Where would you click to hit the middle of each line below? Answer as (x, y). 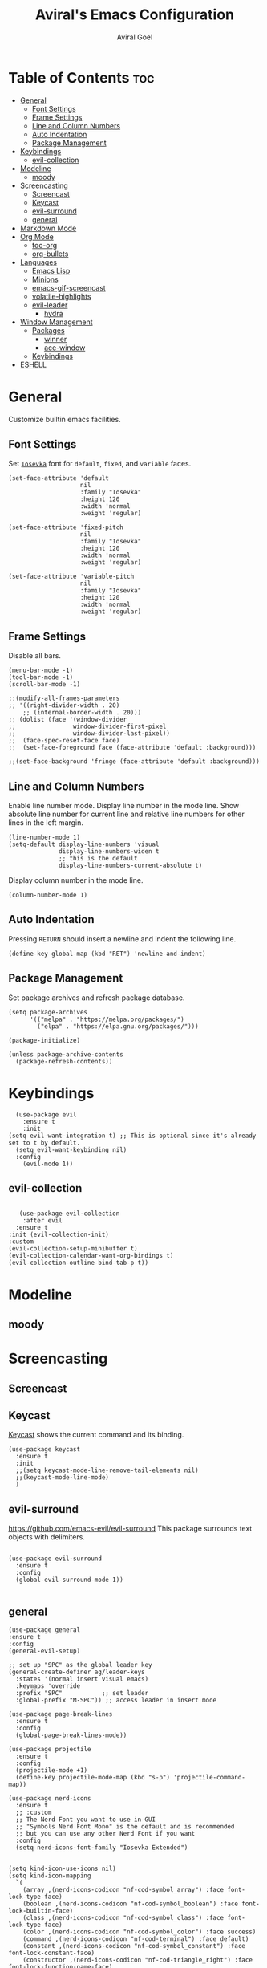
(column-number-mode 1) (48, 895)
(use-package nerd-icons (50, 1799)
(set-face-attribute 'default (59, 478)
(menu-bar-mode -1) (41, 671)
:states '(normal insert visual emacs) (82, 1679)
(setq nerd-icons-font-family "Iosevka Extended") (102, 1848)
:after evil (42, 1221)
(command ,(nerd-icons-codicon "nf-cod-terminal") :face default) (136, 1939)
